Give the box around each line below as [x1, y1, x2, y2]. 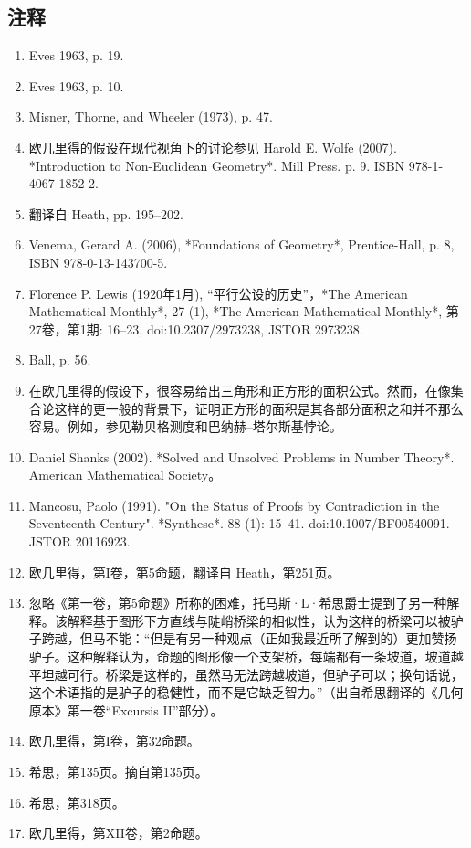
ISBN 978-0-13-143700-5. [28, 252, 168, 271]
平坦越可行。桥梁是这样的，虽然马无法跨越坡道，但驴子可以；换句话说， [28, 664, 464, 684]
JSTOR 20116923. [28, 532, 131, 551]
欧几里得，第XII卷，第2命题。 [28, 823, 208, 843]
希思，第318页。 [28, 792, 125, 811]
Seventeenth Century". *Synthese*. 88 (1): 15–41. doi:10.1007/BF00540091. [28, 514, 450, 533]
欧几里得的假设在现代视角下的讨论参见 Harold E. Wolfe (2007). [28, 137, 397, 156]
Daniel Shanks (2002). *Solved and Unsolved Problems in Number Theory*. [28, 447, 455, 466]
